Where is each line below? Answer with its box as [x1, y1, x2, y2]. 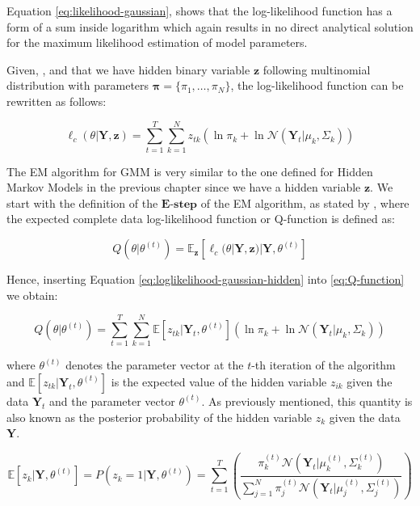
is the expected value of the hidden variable [111, 373, 327, 390]
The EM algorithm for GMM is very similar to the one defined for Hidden [6, 162, 373, 179]
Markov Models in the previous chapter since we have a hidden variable [6, 179, 361, 196]
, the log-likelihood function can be [230, 77, 404, 94]
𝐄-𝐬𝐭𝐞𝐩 [161, 198, 198, 210]
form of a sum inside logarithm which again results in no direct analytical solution [6, 18, 414, 35]
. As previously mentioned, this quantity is [201, 392, 413, 409]
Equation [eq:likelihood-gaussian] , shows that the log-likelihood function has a [6, 2, 393, 19]
